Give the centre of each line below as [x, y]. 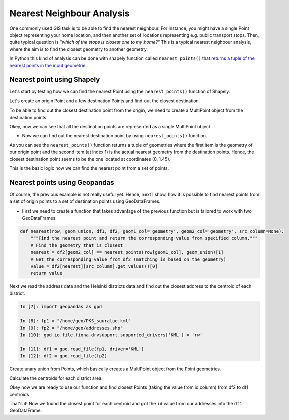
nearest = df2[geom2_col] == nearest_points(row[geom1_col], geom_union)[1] [127, 252]
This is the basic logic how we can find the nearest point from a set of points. [89, 168]
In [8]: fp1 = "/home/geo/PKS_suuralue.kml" [76, 321]
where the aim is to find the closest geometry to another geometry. [79, 49]
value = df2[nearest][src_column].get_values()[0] [94, 266]
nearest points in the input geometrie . [48, 65]
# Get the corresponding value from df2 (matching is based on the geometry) [128, 259]
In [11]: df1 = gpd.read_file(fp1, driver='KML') [82, 349]
